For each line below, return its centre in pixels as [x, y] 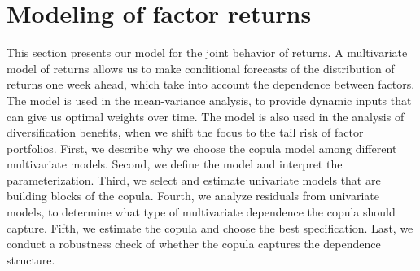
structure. [31, 259]
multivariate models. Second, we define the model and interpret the [175, 164]
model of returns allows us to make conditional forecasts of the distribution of [201, 68]
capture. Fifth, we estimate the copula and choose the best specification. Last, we [210, 227]
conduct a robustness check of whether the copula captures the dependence [194, 244]
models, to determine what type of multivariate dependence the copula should [201, 212]
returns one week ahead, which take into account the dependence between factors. [211, 84]
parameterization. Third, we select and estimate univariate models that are [194, 179]
